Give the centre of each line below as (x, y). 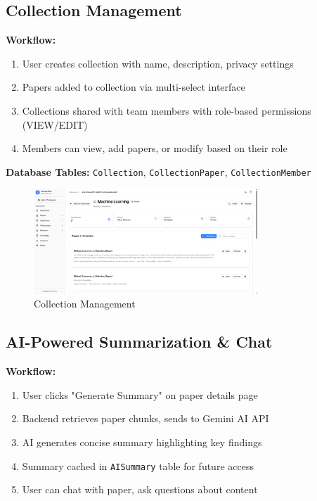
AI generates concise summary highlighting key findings (142, 442)
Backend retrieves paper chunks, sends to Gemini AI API (145, 418)
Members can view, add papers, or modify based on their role (155, 148)
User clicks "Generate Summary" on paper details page (140, 394)
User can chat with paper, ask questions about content (140, 489)
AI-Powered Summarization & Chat (139, 342)
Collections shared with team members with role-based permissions (167, 110)
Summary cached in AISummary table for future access (138, 465)
